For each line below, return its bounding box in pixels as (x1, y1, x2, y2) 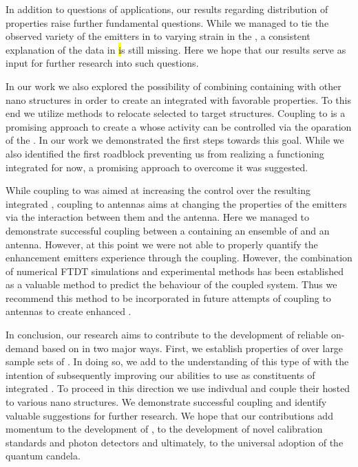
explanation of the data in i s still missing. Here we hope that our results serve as (6, 42, 346, 56)
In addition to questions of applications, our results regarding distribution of (6, 2, 328, 16)
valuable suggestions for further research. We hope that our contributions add (6, 408, 333, 422)
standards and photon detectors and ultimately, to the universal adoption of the (6, 435, 344, 449)
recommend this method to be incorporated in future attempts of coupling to (6, 290, 331, 305)
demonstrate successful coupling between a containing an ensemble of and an (6, 223, 330, 237)
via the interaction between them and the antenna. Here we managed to (6, 210, 310, 224)
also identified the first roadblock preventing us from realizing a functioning (6, 146, 324, 160)
